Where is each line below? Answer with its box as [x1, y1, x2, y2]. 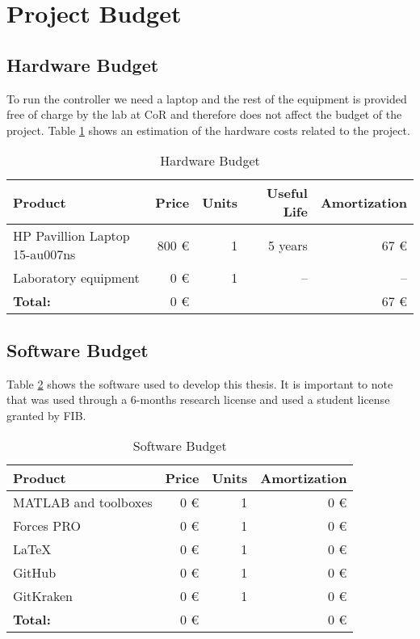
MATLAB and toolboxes [13, 493, 153, 512]
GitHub [13, 563, 57, 582]
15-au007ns [13, 245, 76, 264]
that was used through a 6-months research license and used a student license [6, 391, 390, 408]
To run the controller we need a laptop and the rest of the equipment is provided [6, 90, 407, 107]
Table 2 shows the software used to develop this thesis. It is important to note [6, 375, 393, 392]
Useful [267, 183, 308, 203]
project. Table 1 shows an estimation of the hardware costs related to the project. [6, 121, 410, 138]
